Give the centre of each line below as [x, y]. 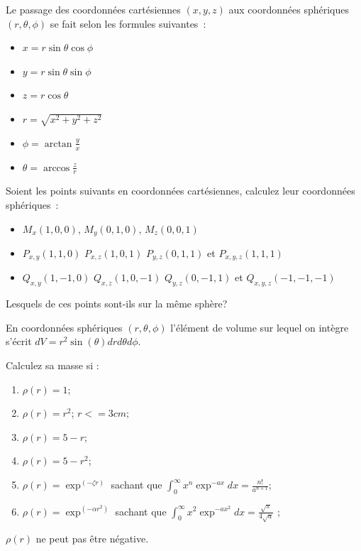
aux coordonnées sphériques [289, 9]
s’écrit [19, 341]
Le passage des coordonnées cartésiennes [93, 9]
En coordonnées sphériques [64, 327]
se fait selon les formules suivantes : [128, 23]
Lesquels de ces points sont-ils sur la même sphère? [117, 304]
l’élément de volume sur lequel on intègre [260, 327]
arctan [58, 144]
